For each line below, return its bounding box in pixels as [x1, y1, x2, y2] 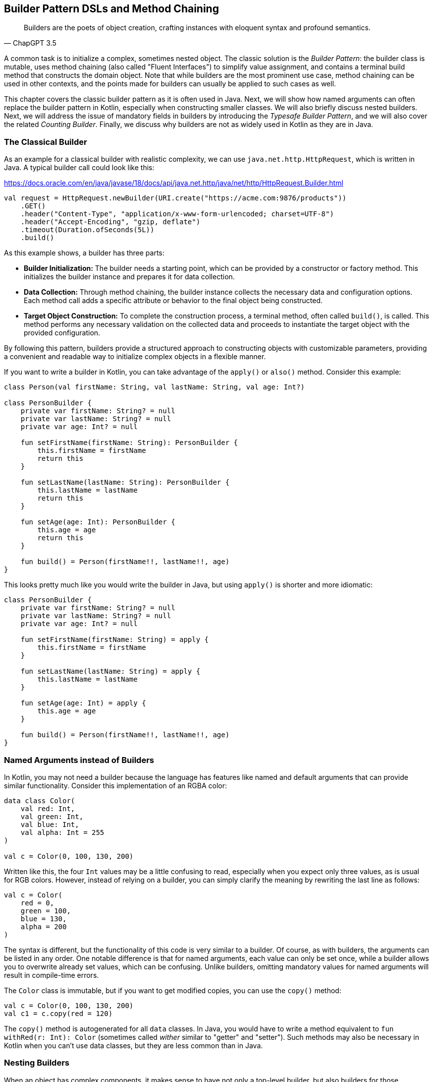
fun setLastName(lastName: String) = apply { [20, 667, 201, 676]
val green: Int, [20, 812, 84, 821]
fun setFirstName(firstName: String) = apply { [20, 636, 209, 644]
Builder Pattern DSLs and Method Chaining [4, 2, 219, 15]
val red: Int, [20, 804, 75, 813]
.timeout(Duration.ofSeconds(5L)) [20, 226, 155, 234]
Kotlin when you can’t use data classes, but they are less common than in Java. [4, 1041, 263, 1050]
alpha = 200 [20, 922, 67, 931]
